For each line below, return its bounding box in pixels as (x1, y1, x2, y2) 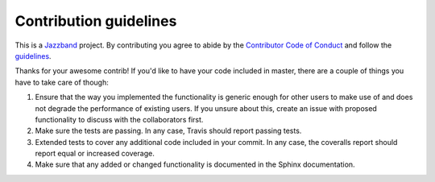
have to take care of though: (14, 77, 109, 87)
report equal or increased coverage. (35, 149, 155, 159)
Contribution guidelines (14, 12, 177, 30)
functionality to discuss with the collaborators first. (35, 114, 204, 124)
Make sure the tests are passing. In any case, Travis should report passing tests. (35, 126, 302, 136)
